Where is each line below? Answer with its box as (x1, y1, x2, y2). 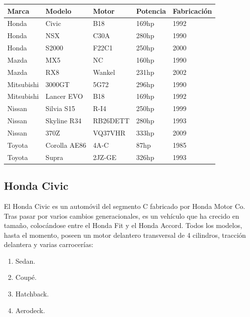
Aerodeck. (15, 305, 45, 315)
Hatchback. (15, 289, 49, 299)
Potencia (136, 5, 166, 16)
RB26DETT (93, 115, 130, 126)
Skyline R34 (45, 115, 82, 126)
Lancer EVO (45, 91, 83, 101)
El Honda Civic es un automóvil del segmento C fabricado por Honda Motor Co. (4, 201, 245, 211)
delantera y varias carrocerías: (4, 239, 94, 249)
